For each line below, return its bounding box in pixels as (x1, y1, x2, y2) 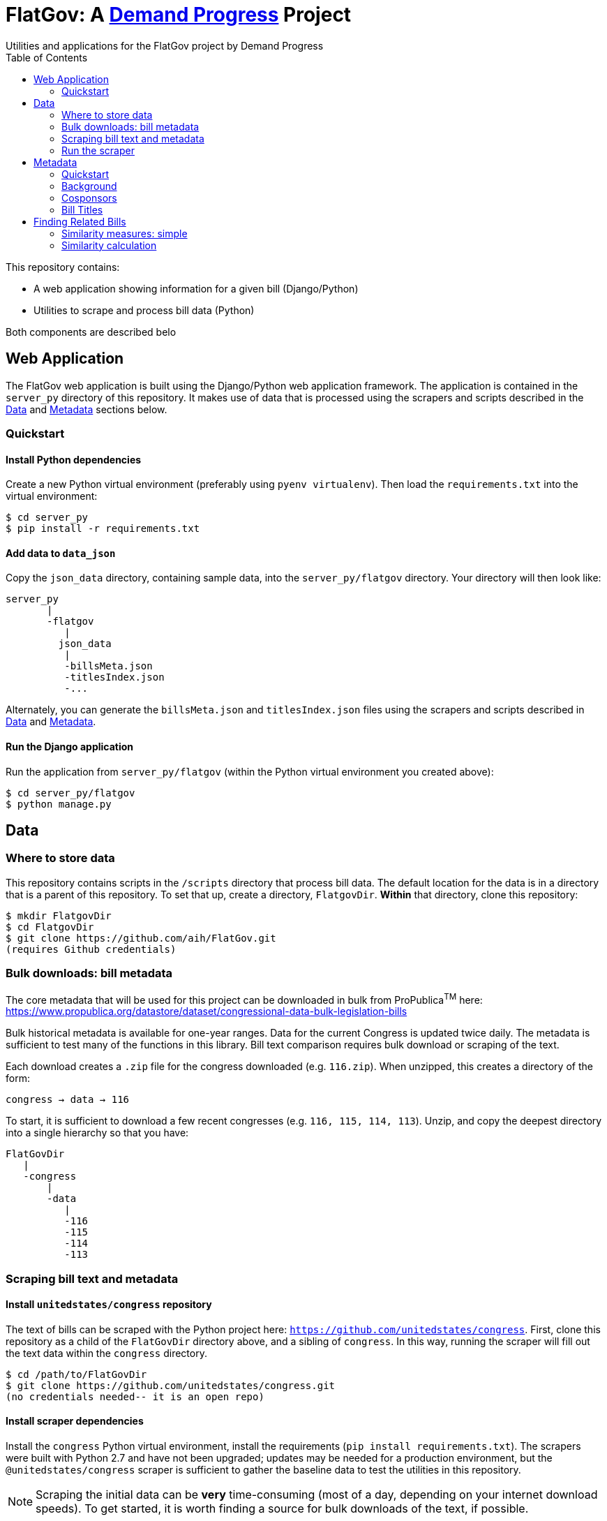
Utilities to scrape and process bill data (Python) (33, 304, 255, 316)
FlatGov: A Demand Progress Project (6, 3, 352, 27)
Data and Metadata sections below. (6, 403, 167, 415)
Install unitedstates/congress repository (6, 1298, 212, 1311)
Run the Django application (6, 741, 134, 753)
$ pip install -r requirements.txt (6, 523, 200, 535)
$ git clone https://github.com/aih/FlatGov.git (6, 932, 276, 944)
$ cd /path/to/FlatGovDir (6, 1368, 147, 1380)
